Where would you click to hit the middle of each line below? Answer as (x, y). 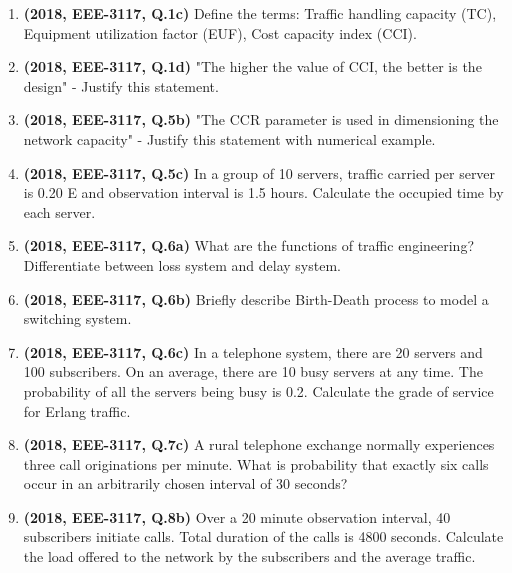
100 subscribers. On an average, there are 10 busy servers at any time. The (253, 371)
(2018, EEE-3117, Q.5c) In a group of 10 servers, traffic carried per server (259, 172)
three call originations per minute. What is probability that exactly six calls (256, 463)
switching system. (77, 318)
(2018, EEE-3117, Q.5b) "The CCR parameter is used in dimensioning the (261, 119)
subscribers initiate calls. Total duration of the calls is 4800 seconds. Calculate (263, 536)
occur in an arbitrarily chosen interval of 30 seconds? (185, 483)
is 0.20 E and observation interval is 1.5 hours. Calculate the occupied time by (263, 192)
